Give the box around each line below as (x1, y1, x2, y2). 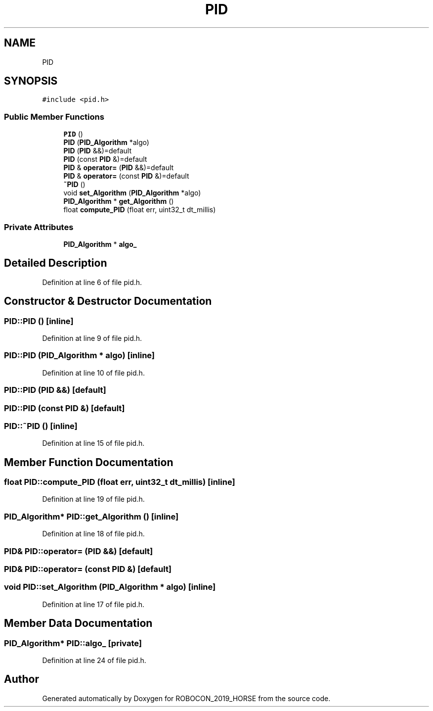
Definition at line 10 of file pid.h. (42, 368, 145, 377)
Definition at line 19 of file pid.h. (42, 495, 145, 504)
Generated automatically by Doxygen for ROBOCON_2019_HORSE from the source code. (42, 694, 331, 703)
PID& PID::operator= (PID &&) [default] (4, 546, 153, 556)
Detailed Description (4, 257, 107, 270)
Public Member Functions (4, 111, 104, 122)
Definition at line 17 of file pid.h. (42, 600, 145, 609)
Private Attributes (4, 222, 74, 232)
